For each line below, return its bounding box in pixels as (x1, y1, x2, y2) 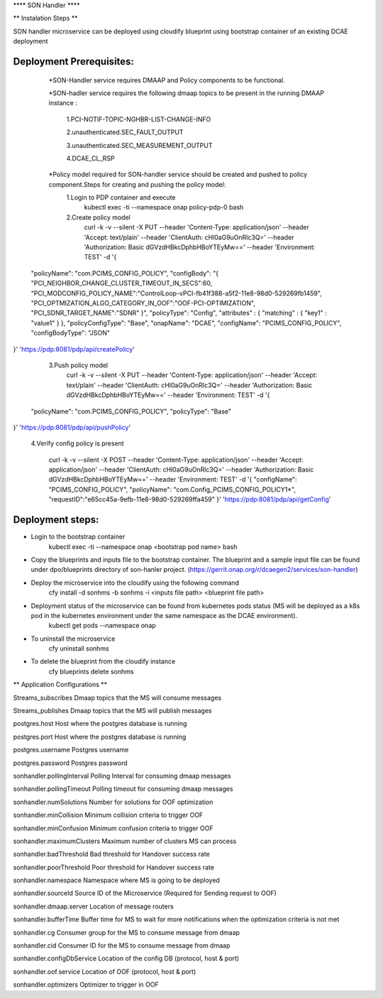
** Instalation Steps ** (13, 14, 78, 23)
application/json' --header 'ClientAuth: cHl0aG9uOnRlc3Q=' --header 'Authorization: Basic (48, 465, 314, 474)
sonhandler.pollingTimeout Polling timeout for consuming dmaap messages (13, 785, 233, 793)
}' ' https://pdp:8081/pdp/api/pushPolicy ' (13, 423, 131, 431)
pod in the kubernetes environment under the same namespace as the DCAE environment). (30, 611, 298, 619)
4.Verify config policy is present (30, 439, 124, 448)
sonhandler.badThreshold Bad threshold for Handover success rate (13, 850, 211, 859)
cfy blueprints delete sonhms (48, 667, 134, 676)
